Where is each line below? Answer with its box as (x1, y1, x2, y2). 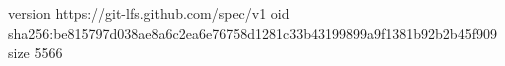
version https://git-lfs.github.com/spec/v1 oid (8, 3, 290, 23)
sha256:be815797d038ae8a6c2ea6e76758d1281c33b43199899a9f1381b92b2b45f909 (8, 22, 497, 43)
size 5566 (8, 42, 63, 63)
